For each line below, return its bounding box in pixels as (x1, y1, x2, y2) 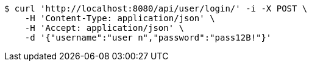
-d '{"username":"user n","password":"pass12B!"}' (24, 33, 272, 42)
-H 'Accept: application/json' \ (24, 23, 185, 33)
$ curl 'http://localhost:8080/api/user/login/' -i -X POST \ (4, 4, 308, 13)
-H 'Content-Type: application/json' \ (24, 13, 215, 23)
